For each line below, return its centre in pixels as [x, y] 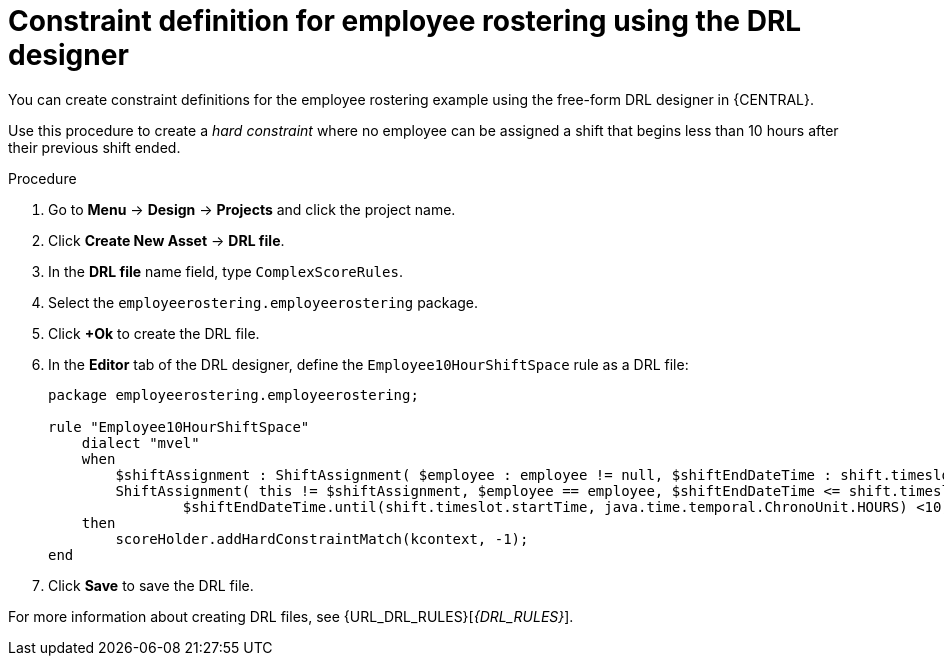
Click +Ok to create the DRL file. [154, 333]
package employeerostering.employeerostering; [233, 394]
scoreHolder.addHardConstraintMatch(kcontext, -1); [322, 538]
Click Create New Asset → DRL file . [166, 240]
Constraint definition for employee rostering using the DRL [405, 21]
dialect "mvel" [140, 442]
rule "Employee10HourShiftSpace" [179, 426]
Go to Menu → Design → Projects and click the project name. [252, 209]
